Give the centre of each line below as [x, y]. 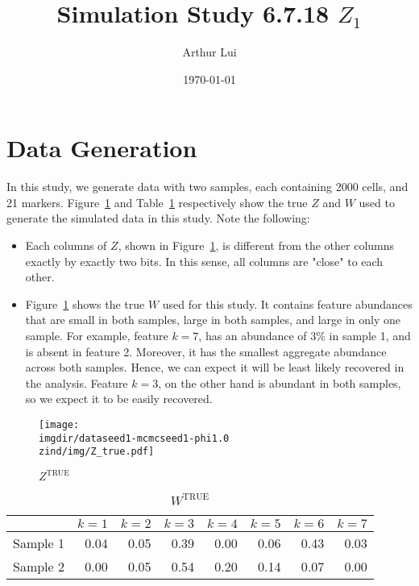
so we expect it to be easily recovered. [119, 399]
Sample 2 [39, 567]
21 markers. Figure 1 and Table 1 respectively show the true [157, 202]
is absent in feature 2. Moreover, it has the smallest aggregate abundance [206, 351]
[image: [59, 424]
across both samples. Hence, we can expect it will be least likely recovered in [215, 367]
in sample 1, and [370, 335]
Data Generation [102, 148]
